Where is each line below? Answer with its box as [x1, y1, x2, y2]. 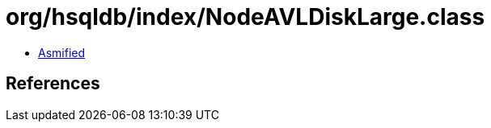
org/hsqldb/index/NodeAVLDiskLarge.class [6, 3, 485, 31]
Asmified [38, 45, 86, 60]
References [6, 73, 100, 94]
